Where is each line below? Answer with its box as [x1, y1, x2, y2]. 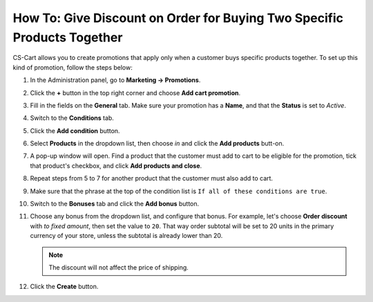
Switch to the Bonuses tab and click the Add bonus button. [30, 200, 200, 208]
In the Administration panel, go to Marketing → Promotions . [30, 76, 201, 84]
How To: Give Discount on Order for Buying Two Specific [12, 10, 343, 26]
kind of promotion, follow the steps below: [12, 63, 133, 72]
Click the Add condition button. [30, 126, 120, 134]
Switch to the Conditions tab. [30, 114, 114, 122]
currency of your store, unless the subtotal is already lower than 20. [30, 232, 223, 240]
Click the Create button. [30, 283, 99, 291]
